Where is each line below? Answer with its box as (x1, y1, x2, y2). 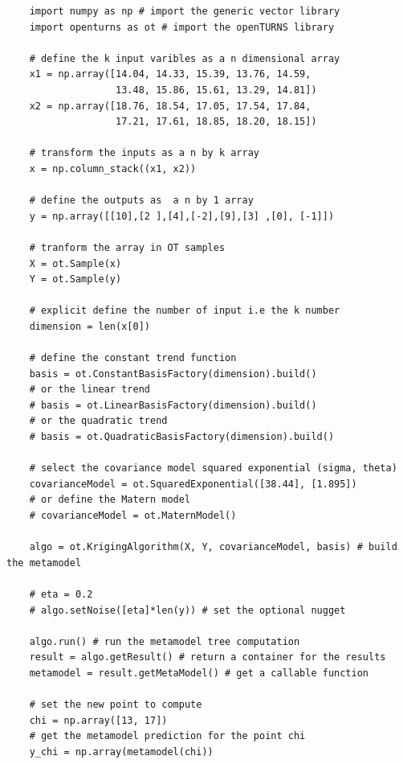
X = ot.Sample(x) (29, 257, 122, 269)
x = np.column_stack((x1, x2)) (29, 162, 197, 175)
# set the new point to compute (29, 699, 202, 711)
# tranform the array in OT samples (29, 241, 226, 253)
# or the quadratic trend (29, 415, 168, 427)
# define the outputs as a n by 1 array (29, 195, 254, 207)
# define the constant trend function (29, 352, 237, 364)
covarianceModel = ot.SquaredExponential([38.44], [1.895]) (29, 478, 357, 490)
